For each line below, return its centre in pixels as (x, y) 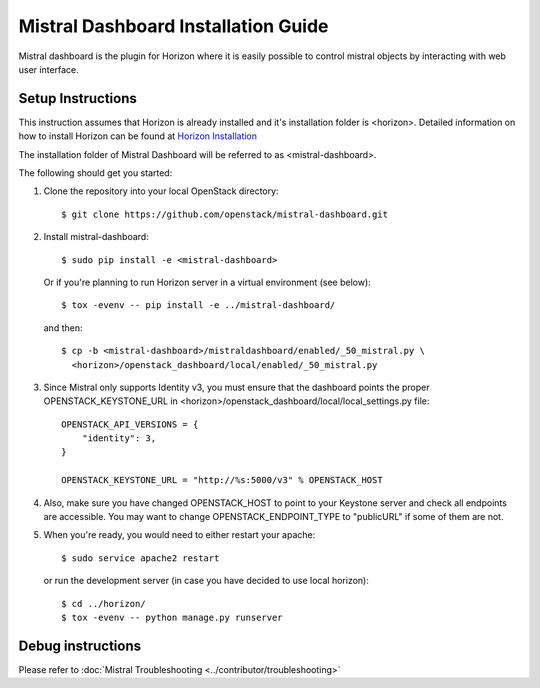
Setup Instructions (77, 98)
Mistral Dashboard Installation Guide (173, 26)
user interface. (48, 69)
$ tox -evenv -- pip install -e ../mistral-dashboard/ (198, 305)
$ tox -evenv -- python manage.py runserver (172, 617)
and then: (63, 327)
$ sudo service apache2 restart (140, 558)
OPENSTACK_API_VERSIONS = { (130, 424)
